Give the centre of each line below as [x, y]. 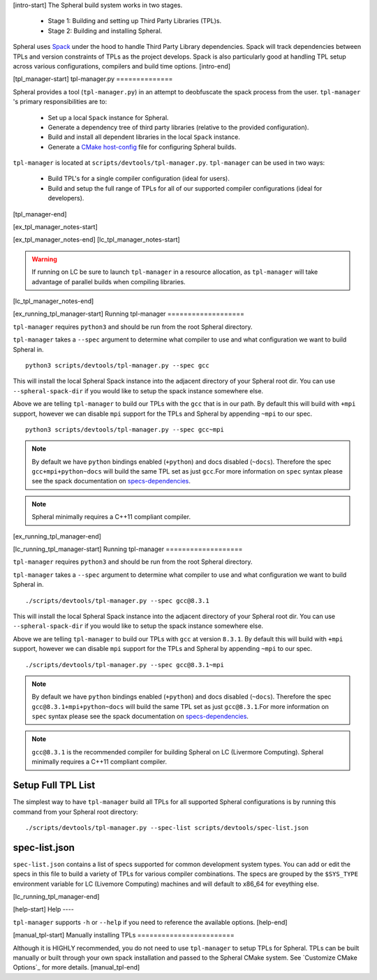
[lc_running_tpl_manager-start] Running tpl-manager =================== [128, 549]
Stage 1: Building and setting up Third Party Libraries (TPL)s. [135, 21]
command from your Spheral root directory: [76, 812]
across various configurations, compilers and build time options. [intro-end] [121, 66]
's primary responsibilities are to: [60, 102]
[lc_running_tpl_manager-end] [56, 897]
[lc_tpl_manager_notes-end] [53, 301]
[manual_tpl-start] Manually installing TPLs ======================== [124, 935]
